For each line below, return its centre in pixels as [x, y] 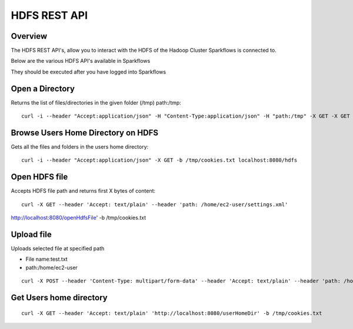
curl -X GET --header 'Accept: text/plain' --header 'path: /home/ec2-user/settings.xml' [155, 204]
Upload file [31, 234]
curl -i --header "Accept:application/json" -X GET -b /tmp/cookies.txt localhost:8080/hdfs [159, 160]
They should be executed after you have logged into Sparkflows [89, 72]
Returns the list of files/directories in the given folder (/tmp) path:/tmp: [96, 102]
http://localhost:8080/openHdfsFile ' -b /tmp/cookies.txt [79, 218]
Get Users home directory [59, 298]
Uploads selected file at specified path [58, 249]
